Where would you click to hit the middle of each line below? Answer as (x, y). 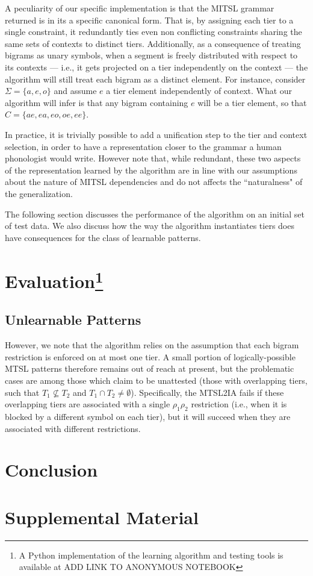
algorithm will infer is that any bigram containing (97, 102)
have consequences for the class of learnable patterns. (103, 237)
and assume (75, 91)
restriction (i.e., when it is (239, 404)
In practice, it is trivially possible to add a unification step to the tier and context (156, 134)
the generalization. (39, 193)
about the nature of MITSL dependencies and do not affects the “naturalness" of (154, 182)
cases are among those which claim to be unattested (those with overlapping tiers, (156, 380)
